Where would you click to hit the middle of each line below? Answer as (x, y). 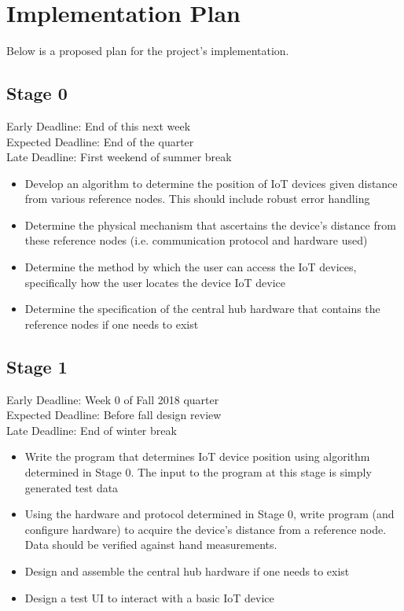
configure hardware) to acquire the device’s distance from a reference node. (206, 529)
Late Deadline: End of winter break (92, 430)
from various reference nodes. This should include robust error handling (197, 199)
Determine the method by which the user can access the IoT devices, (191, 267)
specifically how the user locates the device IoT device (155, 282)
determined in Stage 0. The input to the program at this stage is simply (198, 472)
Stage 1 (37, 366)
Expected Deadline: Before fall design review (114, 415)
